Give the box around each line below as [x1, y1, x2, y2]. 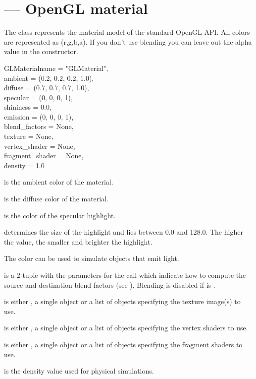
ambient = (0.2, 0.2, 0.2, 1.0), [4, 72, 94, 83]
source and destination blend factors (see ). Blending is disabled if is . [4, 279, 215, 290]
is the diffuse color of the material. [4, 193, 108, 204]
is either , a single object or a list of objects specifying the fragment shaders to [4, 339, 243, 349]
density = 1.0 [4, 160, 45, 170]
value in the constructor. [4, 46, 78, 57]
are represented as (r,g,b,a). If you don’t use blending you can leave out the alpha [4, 36, 252, 47]
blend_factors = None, [4, 121, 74, 131]
